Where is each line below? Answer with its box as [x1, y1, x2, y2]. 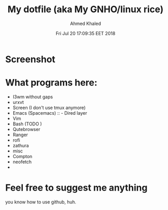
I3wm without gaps [12, 93, 53, 100]
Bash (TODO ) [12, 121, 42, 127]
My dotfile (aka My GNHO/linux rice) [7, 4, 164, 15]
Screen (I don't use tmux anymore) [12, 104, 86, 111]
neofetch [12, 159, 32, 165]
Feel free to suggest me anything [5, 182, 148, 194]
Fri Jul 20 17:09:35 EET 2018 [55, 30, 116, 36]
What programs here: [5, 77, 98, 89]
